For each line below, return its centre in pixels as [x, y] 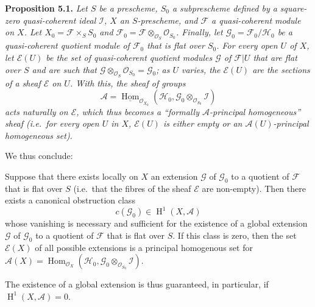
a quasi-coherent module [256, 20]
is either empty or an [203, 123]
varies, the [201, 69]
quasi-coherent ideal [59, 20]
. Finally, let [199, 32]
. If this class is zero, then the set [235, 235]
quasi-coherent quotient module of [67, 45]
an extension [174, 176]
